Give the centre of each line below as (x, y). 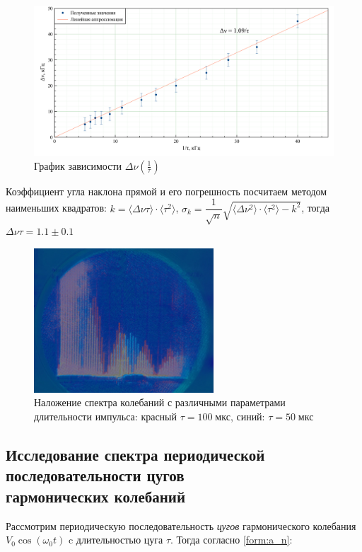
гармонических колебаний (96, 496)
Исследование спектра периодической (135, 454)
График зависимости (78, 165)
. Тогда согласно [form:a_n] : (232, 540)
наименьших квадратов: (56, 208)
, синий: (247, 416)
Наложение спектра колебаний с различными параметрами (160, 402)
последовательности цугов (95, 475)
